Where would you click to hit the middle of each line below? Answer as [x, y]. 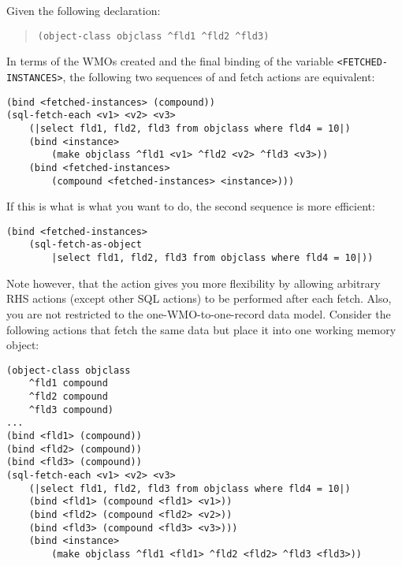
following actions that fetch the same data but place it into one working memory [201, 329]
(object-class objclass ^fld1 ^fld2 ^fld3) [153, 36]
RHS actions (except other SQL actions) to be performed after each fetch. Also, [199, 298]
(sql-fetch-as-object [85, 245]
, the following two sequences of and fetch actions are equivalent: [219, 76]
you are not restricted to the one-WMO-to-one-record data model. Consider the [199, 313]
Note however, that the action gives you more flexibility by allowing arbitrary [194, 283]
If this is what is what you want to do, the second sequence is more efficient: [191, 206]
